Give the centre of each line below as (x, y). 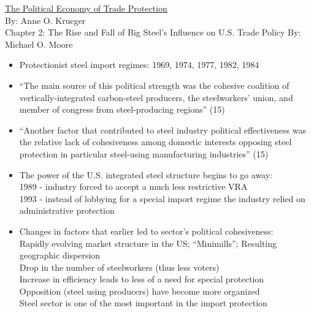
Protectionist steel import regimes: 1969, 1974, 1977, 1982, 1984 (139, 65)
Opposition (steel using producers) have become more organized (140, 291)
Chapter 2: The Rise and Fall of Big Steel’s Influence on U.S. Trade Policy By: (153, 32)
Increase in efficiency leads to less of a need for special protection (142, 279)
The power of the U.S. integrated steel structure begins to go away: (146, 174)
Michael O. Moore (39, 44)
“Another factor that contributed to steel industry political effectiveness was (163, 130)
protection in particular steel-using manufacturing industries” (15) (144, 153)
